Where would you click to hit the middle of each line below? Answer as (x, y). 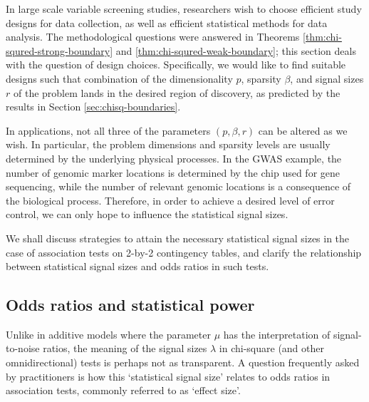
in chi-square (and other (272, 348)
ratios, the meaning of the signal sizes (125, 348)
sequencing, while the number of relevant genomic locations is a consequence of (178, 186)
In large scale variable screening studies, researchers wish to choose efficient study (184, 9)
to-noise (23, 348)
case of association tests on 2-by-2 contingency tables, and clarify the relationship (184, 252)
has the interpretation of (277, 334)
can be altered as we (303, 130)
